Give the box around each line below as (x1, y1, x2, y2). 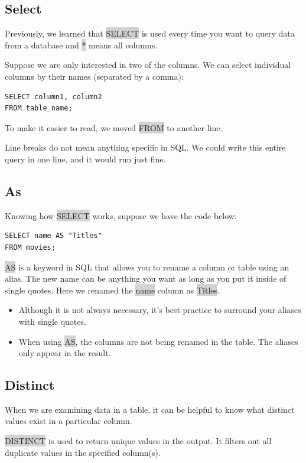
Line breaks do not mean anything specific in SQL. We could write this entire (5, 141, 286, 154)
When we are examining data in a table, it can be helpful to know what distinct (5, 403, 295, 415)
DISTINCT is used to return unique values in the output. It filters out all (5, 435, 272, 447)
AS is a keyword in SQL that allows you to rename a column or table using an (5, 260, 289, 273)
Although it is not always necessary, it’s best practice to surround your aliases (18, 304, 301, 316)
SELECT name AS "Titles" (5, 231, 102, 240)
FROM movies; (5, 243, 56, 252)
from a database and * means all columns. (5, 38, 158, 51)
